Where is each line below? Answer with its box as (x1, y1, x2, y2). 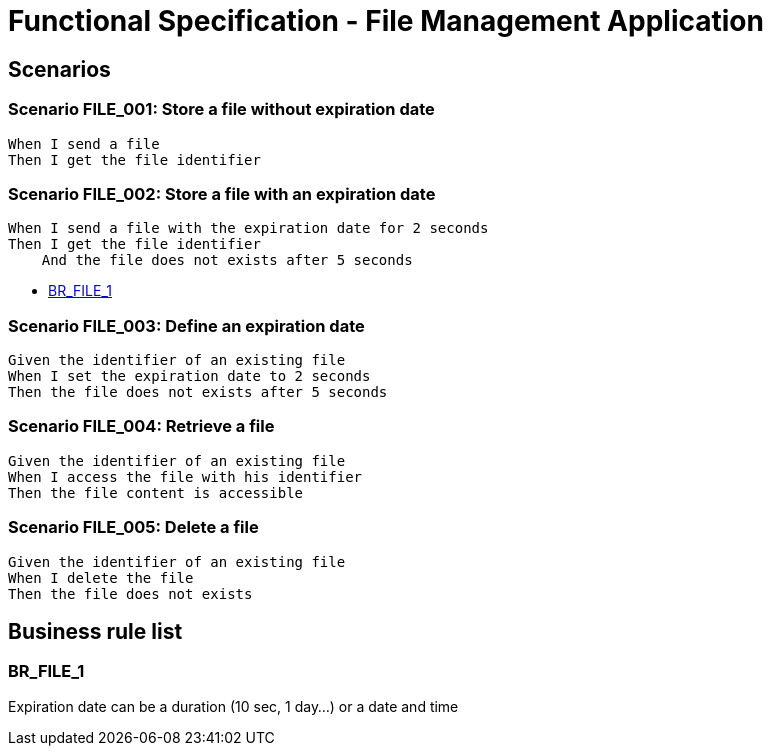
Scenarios (8, 56, 111, 82)
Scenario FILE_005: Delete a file (8, 517, 259, 538)
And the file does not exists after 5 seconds (41, 252, 413, 269)
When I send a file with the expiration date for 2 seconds (8, 220, 489, 237)
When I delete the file (8, 569, 194, 586)
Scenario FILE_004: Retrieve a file (8, 416, 275, 437)
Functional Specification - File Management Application (8, 4, 764, 38)
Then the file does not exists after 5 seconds (8, 384, 388, 401)
